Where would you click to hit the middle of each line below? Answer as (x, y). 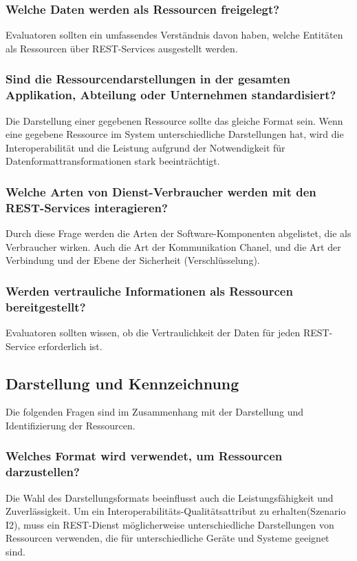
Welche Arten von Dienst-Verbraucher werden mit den (161, 191)
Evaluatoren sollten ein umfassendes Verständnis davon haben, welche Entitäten (174, 35)
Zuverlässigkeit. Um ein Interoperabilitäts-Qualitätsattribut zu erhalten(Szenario (176, 511)
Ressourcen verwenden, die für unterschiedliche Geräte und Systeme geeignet (167, 538)
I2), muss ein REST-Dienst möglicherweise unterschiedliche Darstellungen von (170, 524)
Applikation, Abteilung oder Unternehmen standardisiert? (171, 95)
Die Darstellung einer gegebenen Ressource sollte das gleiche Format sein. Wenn (174, 120)
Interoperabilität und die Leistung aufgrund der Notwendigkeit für (145, 147)
